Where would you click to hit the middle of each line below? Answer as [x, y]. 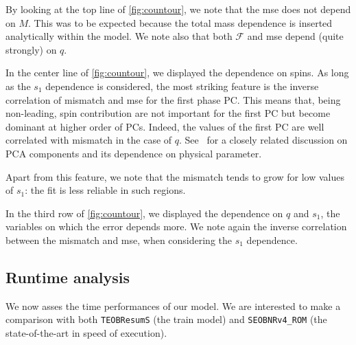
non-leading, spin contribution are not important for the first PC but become [168, 113]
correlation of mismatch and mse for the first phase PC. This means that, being [173, 99]
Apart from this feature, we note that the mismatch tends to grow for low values [175, 176]
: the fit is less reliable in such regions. [105, 190]
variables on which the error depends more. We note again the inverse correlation [176, 226]
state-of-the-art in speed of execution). [86, 332]
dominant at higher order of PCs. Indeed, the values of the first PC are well [165, 126]
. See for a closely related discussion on [263, 140]
